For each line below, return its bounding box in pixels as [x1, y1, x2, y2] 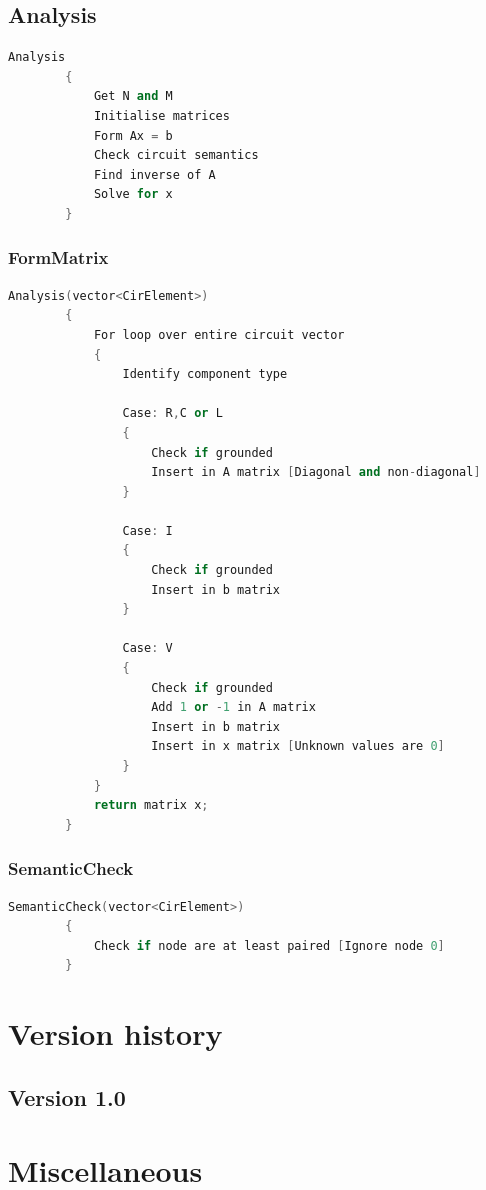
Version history [8, 1013, 223, 1054]
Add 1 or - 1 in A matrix [151, 700, 316, 715]
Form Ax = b [93, 128, 173, 143]
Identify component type [122, 367, 288, 382]
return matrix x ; [93, 798, 209, 813]
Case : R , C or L [122, 406, 223, 421]
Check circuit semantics [93, 148, 259, 163]
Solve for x [93, 187, 173, 202]
